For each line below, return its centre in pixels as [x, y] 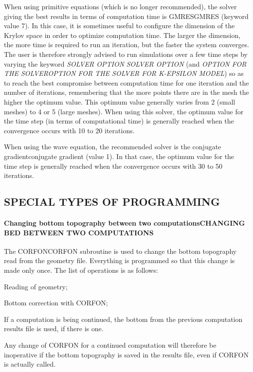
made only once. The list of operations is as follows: [81, 270]
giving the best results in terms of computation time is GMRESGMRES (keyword [126, 16]
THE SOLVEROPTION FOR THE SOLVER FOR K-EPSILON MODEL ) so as [124, 73]
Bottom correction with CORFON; [56, 303]
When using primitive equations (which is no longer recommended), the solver [120, 6]
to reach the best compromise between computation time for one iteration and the [126, 82]
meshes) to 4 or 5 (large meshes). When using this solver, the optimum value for [124, 111]
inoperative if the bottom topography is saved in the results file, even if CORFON [126, 354]
